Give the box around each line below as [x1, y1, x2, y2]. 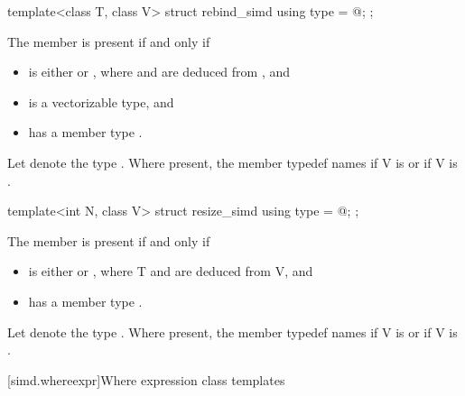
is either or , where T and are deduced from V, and [28, 262, 313, 281]
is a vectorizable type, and [28, 92, 174, 111]
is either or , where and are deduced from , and [28, 62, 291, 81]
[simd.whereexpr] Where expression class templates [7, 370, 285, 389]
